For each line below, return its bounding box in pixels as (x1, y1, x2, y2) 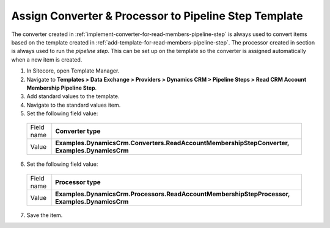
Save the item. (26, 211, 63, 219)
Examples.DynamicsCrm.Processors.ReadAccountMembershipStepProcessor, (55, 190, 290, 198)
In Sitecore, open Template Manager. (26, 67, 120, 74)
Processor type (55, 177, 101, 186)
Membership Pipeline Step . (26, 84, 97, 91)
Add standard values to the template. (26, 93, 120, 100)
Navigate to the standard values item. (26, 101, 121, 109)
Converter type (55, 127, 101, 135)
